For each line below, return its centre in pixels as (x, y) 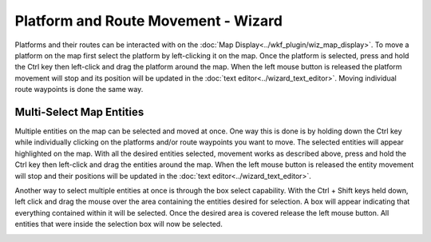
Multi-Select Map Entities (79, 112)
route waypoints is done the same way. (79, 89)
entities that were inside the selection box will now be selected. (119, 224)
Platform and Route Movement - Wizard (149, 21)
